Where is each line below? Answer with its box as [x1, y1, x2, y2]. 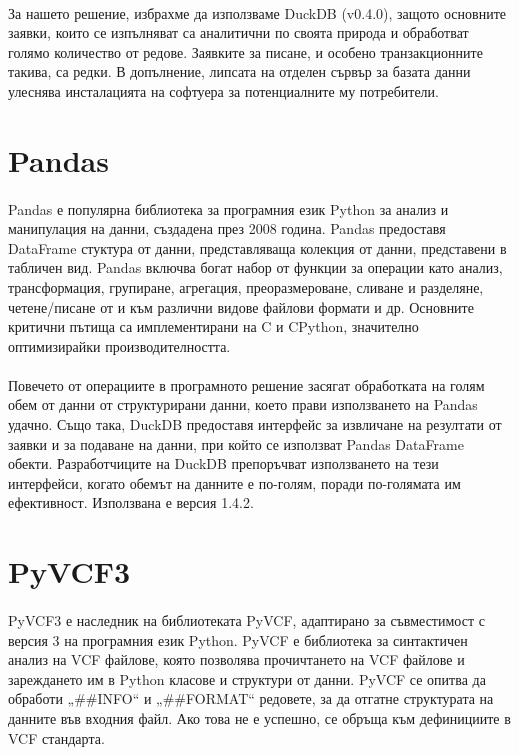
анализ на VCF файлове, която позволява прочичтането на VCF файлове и [8, 649, 465, 670]
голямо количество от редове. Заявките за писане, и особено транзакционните [8, 41, 483, 62]
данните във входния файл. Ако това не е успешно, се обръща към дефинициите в [8, 707, 511, 728]
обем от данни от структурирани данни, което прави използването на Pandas [8, 394, 478, 415]
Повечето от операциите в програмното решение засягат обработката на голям [8, 374, 485, 395]
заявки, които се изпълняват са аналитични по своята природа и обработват [8, 22, 469, 43]
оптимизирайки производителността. [8, 335, 231, 356]
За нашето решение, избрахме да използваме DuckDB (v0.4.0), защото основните [8, 2, 506, 23]
